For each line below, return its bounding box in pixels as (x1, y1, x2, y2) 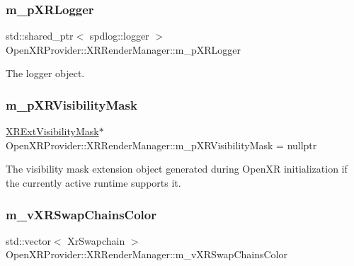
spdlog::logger (89, 28, 149, 43)
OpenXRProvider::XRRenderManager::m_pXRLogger (6, 42, 241, 57)
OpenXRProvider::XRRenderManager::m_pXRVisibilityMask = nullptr (6, 137, 317, 152)
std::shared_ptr (6, 28, 74, 43)
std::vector (6, 233, 51, 248)
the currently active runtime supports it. (6, 175, 181, 190)
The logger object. (6, 66, 85, 81)
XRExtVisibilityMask (6, 124, 99, 139)
